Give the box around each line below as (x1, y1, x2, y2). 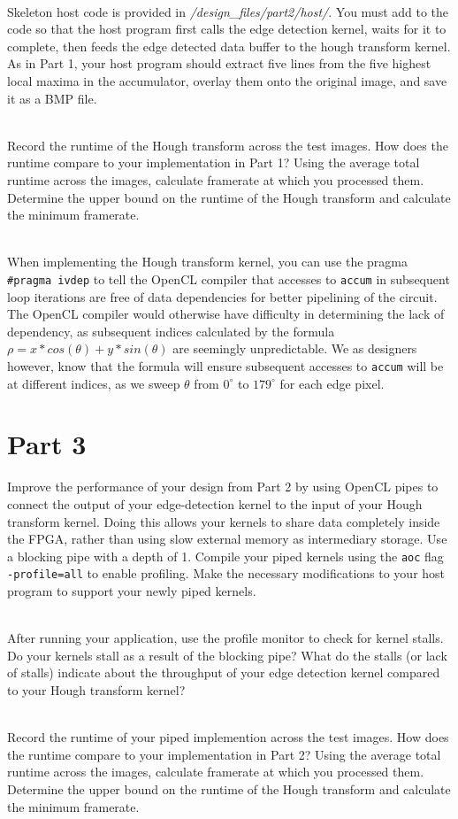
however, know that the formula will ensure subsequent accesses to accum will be (7, 356, 444, 375)
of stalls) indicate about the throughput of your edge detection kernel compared (7, 663, 440, 682)
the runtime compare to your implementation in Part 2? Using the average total (7, 745, 441, 763)
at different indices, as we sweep (7, 374, 180, 392)
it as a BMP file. (7, 89, 97, 107)
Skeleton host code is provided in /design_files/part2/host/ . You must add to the (7, 2, 449, 20)
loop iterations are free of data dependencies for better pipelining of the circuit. (7, 287, 438, 305)
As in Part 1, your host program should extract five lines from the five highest (7, 54, 431, 73)
